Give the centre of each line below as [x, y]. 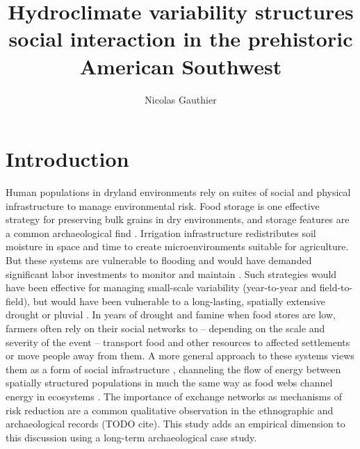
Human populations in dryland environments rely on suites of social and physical [178, 192]
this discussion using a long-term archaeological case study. [131, 437]
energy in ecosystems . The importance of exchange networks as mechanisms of [174, 396]
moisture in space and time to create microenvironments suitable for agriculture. [177, 246]
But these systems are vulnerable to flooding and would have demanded [159, 260]
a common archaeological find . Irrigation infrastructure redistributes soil [161, 232]
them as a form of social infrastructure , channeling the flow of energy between [173, 369]
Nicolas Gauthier [181, 99]
